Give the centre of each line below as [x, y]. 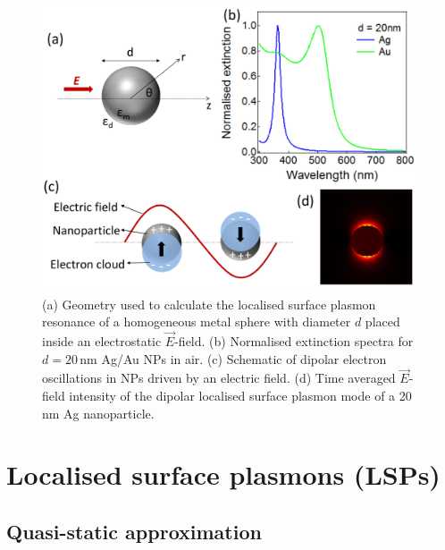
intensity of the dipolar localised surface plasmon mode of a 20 [240, 395]
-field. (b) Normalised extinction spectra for [294, 341]
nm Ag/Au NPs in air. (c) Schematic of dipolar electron [233, 358]
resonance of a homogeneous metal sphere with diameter [197, 322]
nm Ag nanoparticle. [98, 413]
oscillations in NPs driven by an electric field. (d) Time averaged [219, 378]
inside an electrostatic [102, 341]
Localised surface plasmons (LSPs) [223, 474]
